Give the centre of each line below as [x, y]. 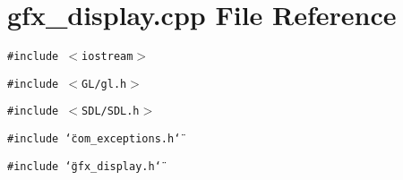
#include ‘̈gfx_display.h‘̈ [84, 166]
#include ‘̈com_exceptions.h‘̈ [94, 139]
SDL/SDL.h [111, 111]
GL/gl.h [104, 84]
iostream [107, 57]
